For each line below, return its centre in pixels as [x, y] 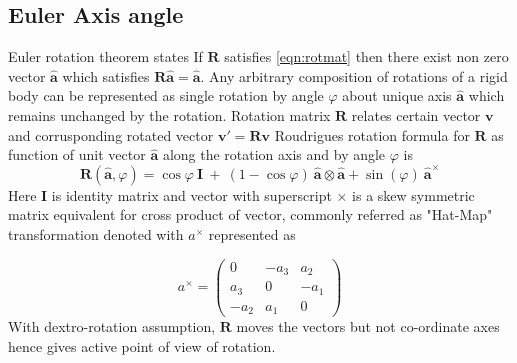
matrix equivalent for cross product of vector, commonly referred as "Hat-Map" [250, 214]
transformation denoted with [96, 233]
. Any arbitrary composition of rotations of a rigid [354, 75]
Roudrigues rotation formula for [372, 134]
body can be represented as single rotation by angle [166, 95]
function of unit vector [77, 154]
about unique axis [397, 95]
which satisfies [106, 75]
